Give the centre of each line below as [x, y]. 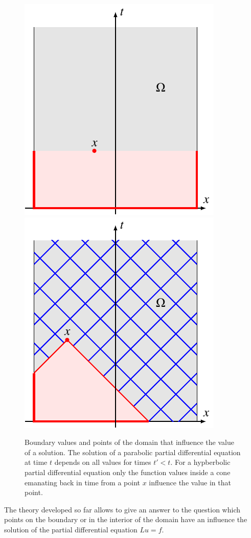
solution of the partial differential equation [71, 529]
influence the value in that [190, 482]
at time [36, 462]
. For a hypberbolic [200, 462]
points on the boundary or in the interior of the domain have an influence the [126, 519]
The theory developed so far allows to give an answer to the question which [122, 509]
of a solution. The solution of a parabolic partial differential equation [133, 452]
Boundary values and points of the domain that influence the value [129, 442]
